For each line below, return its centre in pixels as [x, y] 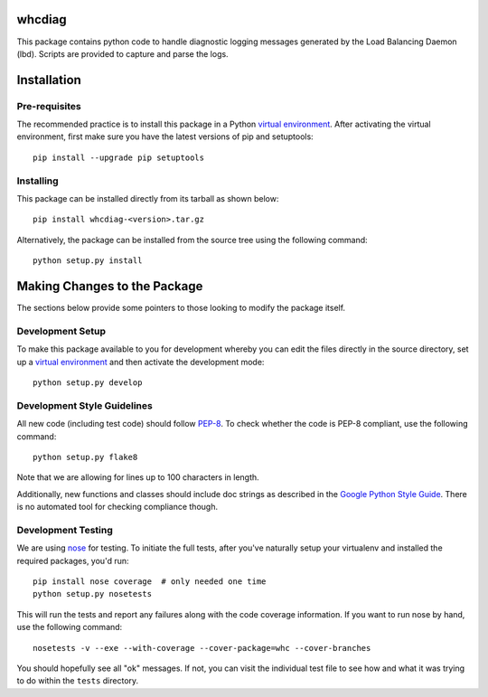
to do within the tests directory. [78, 681]
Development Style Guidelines [84, 405]
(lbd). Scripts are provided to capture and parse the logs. [123, 53]
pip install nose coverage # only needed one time [150, 582]
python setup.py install [88, 261]
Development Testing [65, 530]
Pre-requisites [49, 106]
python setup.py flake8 [85, 457]
